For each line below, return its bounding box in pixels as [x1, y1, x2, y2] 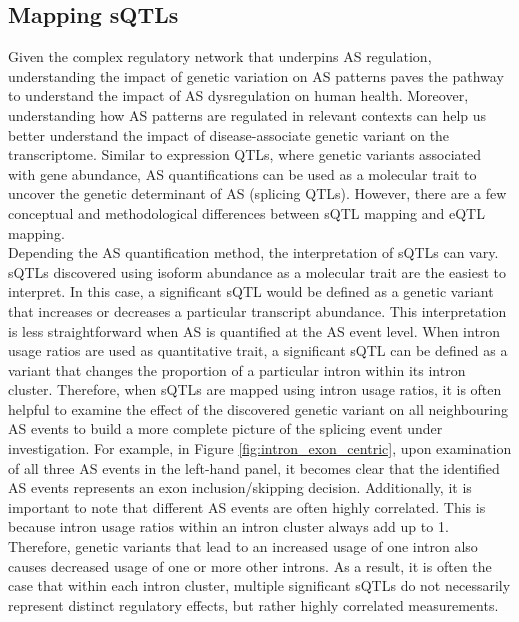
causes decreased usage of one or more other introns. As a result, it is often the [8, 555, 492, 576]
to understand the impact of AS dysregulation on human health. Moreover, [8, 85, 469, 106]
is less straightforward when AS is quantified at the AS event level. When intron [8, 320, 501, 341]
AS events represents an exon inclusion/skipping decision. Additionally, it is [8, 477, 472, 498]
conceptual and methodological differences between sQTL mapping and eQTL [8, 202, 485, 223]
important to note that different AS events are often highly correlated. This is [8, 496, 486, 517]
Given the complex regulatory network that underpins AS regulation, [8, 46, 432, 67]
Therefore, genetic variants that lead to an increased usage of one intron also [8, 536, 478, 557]
